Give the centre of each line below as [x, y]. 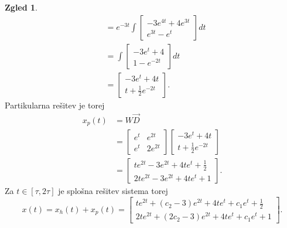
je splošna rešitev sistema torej [113, 191]
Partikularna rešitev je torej [55, 105]
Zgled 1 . [21, 7]
